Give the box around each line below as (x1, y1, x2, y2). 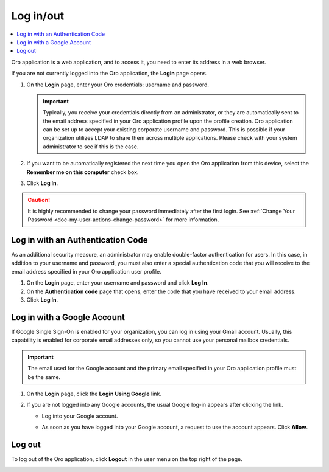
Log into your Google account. (41, 412, 118, 420)
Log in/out (11, 9, 65, 23)
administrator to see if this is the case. (43, 143, 139, 150)
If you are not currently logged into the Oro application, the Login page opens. (11, 70, 208, 77)
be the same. (27, 373, 61, 380)
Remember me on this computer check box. (26, 168, 139, 176)
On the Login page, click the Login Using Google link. (26, 390, 161, 397)
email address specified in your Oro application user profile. (11, 268, 161, 275)
